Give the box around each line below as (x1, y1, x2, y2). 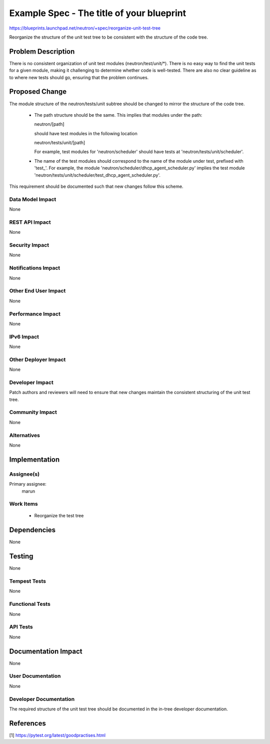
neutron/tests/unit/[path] (34, 140, 85, 146)
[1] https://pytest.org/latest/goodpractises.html (9, 732, 106, 738)
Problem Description (9, 47, 75, 56)
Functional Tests (9, 601, 51, 608)
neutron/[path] (34, 121, 64, 127)
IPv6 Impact (9, 333, 39, 340)
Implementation (9, 455, 60, 464)
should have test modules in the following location (34, 130, 137, 136)
